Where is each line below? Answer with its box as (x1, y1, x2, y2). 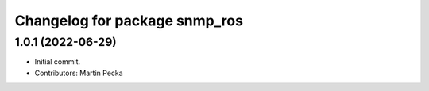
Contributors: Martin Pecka (34, 68, 123, 78)
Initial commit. (34, 57, 81, 66)
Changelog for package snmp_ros (14, 12, 244, 29)
